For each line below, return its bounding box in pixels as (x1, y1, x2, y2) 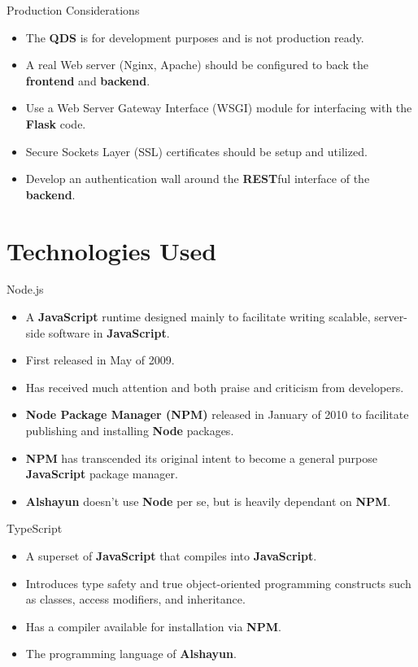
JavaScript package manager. (25, 465, 178, 482)
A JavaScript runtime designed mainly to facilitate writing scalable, (25, 308, 371, 325)
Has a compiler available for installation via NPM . (25, 617, 281, 634)
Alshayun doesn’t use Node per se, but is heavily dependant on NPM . (25, 492, 391, 509)
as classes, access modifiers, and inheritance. (25, 591, 246, 608)
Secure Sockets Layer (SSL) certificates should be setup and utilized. (25, 142, 368, 159)
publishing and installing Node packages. (25, 422, 234, 439)
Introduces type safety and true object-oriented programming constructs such (25, 574, 411, 591)
